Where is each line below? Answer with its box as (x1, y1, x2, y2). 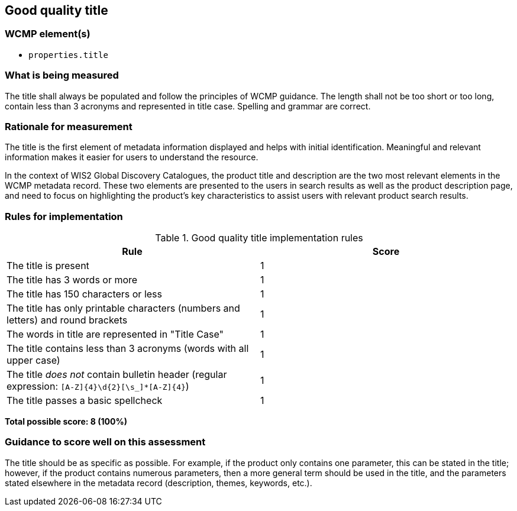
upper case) (7, 354, 60, 367)
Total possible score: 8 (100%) (5, 416, 127, 427)
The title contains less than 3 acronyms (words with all (7, 342, 249, 355)
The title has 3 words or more (7, 274, 138, 286)
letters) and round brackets (7, 314, 128, 326)
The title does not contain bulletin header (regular (7, 368, 227, 381)
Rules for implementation (5, 210, 123, 222)
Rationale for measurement (5, 120, 133, 132)
